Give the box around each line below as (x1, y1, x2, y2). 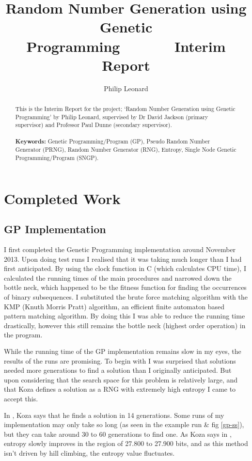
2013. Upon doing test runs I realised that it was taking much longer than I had (4, 254, 242, 264)
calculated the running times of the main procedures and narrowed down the (4, 272, 232, 283)
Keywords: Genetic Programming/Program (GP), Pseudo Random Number (15, 137, 210, 145)
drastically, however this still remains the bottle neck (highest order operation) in (4, 320, 246, 330)
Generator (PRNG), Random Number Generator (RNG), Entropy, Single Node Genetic (15, 145, 236, 154)
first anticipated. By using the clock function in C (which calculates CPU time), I (4, 263, 246, 273)
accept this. (4, 393, 38, 403)
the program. (4, 330, 43, 340)
